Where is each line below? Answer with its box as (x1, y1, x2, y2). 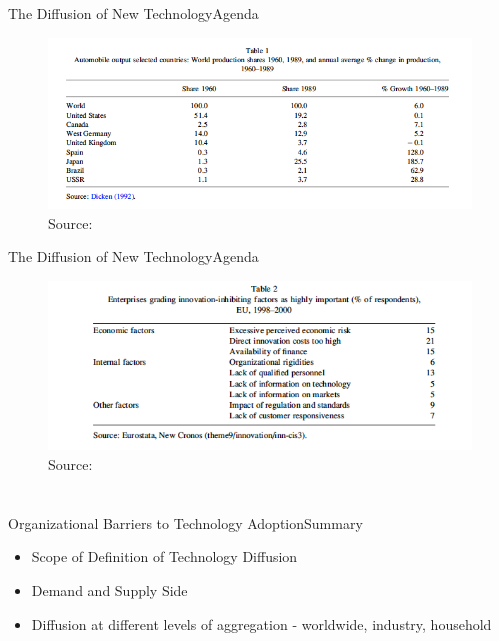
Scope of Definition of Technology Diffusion (31, 546, 298, 567)
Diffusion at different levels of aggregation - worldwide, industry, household (31, 613, 492, 634)
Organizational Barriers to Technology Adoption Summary (8, 512, 363, 533)
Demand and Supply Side (31, 579, 188, 600)
